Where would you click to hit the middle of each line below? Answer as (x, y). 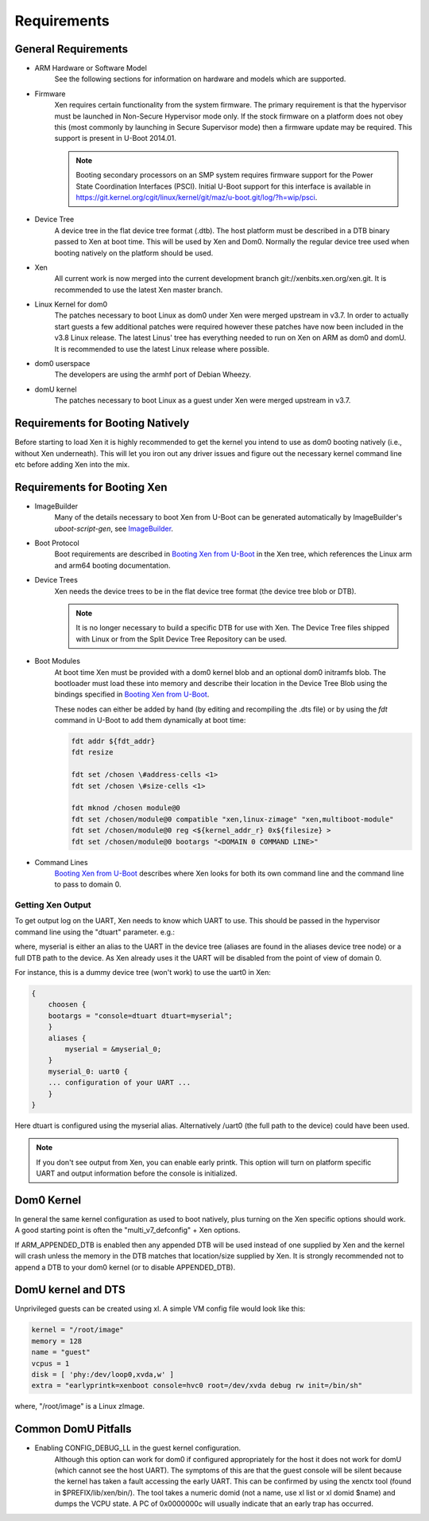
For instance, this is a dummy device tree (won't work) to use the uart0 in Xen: (143, 973)
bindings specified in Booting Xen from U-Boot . (132, 694)
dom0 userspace (62, 364)
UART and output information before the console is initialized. (137, 1173)
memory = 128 (57, 1341)
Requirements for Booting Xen (91, 487)
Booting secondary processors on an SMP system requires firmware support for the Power (224, 175)
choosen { (67, 1004)
